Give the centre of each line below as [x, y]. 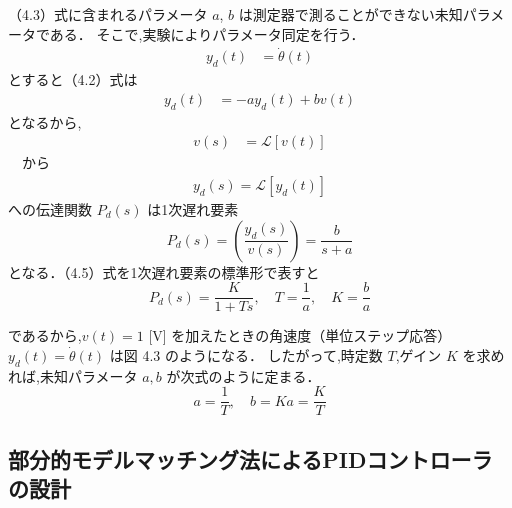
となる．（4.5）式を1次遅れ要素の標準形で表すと [164, 271]
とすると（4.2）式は [73, 79]
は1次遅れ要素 [193, 208]
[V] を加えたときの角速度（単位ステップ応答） [300, 335]
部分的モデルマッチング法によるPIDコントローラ [250, 458]
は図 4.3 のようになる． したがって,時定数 [246, 354]
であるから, [45, 335]
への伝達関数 [50, 208]
